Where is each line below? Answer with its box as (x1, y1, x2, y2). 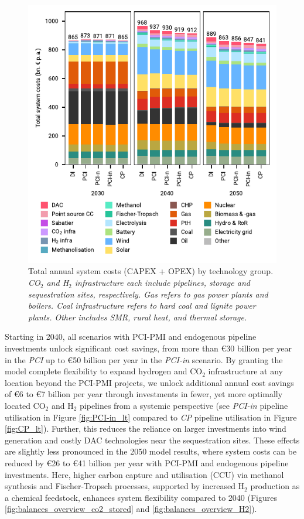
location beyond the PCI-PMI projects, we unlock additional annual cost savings (5, 376, 294, 388)
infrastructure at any (208, 365, 283, 377)
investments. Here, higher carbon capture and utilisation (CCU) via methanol (5, 468, 284, 480)
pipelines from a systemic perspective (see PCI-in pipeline (80, 399, 288, 411)
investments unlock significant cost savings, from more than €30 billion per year (5, 342, 292, 354)
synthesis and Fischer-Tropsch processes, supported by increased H (5, 480, 245, 492)
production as (250, 480, 300, 492)
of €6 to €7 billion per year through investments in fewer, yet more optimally (5, 388, 283, 400)
